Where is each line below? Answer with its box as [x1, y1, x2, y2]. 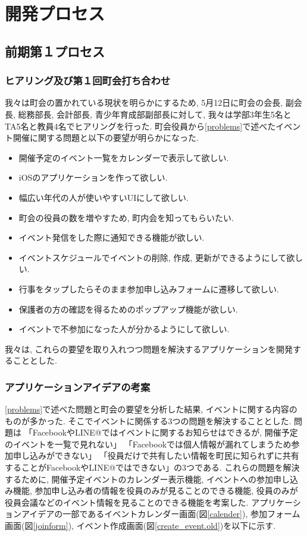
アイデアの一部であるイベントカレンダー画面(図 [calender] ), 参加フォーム [21, 507, 300, 520]
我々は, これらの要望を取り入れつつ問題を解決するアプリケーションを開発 [5, 342, 293, 355]
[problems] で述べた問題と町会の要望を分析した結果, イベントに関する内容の [5, 403, 297, 415]
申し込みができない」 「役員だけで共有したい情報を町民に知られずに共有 [12, 449, 299, 462]
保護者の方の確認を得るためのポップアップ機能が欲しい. [18, 302, 238, 315]
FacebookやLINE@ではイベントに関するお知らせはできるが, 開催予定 [32, 426, 298, 439]
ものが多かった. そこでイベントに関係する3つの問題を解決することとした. [5, 414, 292, 427]
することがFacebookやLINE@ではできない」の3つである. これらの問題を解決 [5, 461, 300, 474]
